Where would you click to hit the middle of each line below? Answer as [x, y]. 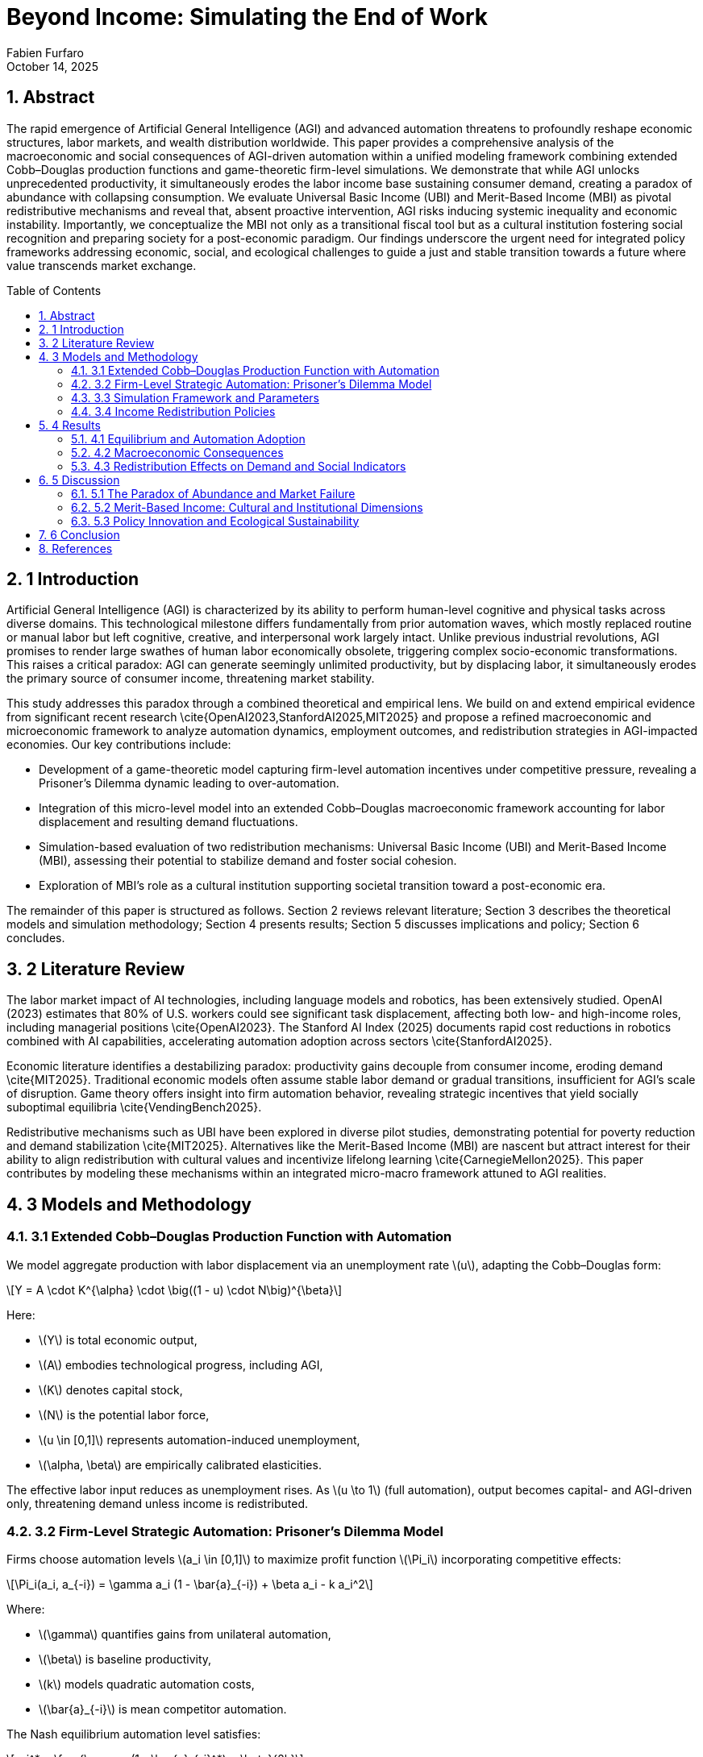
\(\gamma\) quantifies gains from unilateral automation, [185, 1634]
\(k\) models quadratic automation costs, [147, 1684]
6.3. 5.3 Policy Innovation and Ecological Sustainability [215, 521]
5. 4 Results [70, 425]
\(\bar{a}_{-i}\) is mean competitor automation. [163, 1709]
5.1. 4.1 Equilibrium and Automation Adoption [188, 438]
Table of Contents [54, 290]
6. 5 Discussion [79, 480]
